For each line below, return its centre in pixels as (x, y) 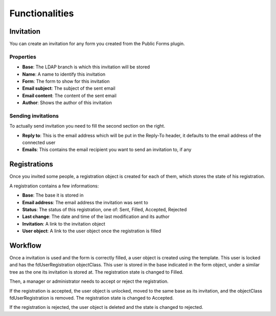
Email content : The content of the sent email (70, 95)
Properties (23, 57)
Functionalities (42, 13)
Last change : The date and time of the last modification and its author (96, 216)
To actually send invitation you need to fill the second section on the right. (87, 126)
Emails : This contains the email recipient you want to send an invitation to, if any (107, 150)
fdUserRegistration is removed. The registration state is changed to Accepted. (91, 298)
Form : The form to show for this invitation (66, 81)
